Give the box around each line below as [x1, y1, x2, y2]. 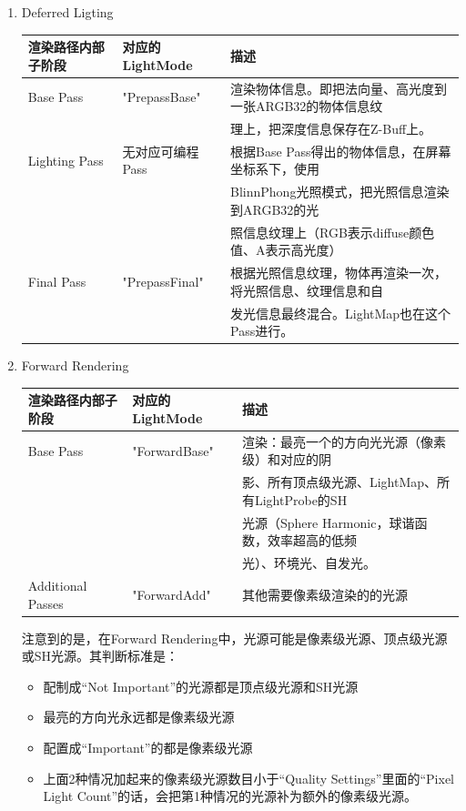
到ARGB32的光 [230, 199, 319, 218]
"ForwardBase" [132, 441, 214, 460]
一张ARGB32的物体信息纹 [230, 96, 383, 116]
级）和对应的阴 [241, 450, 331, 469]
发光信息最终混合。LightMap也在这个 [230, 303, 451, 322]
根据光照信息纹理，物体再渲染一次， [230, 263, 448, 282]
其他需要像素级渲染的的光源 [241, 584, 408, 603]
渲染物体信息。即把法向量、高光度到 [230, 78, 448, 97]
